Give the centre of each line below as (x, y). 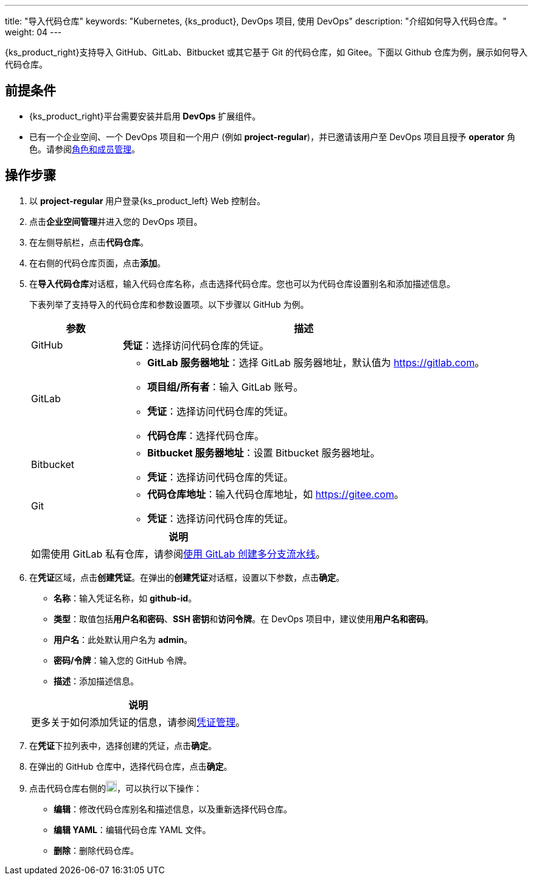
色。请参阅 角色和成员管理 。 (85, 149)
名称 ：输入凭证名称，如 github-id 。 (125, 598)
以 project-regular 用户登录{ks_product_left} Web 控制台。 (148, 200)
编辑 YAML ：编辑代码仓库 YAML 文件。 (132, 829)
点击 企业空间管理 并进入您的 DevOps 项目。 (116, 221)
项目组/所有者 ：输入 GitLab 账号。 (225, 387)
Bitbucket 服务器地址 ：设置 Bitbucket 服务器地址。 (264, 452)
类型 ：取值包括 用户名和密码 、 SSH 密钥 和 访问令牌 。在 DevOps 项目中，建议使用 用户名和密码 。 (244, 619)
